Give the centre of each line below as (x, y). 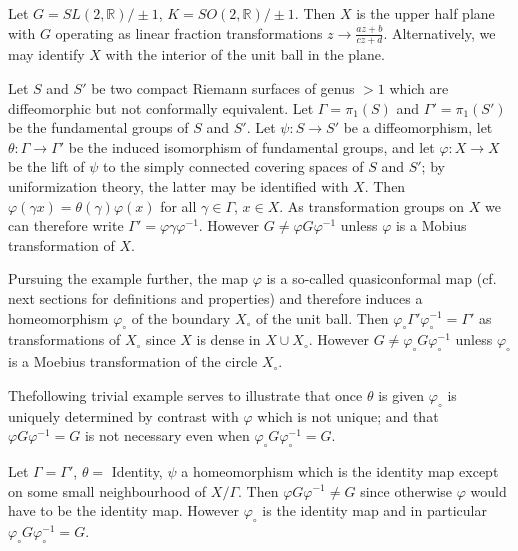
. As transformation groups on (372, 205)
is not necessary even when (167, 435)
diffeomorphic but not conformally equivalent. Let (161, 107)
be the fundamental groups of (98, 127)
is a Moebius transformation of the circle (133, 361)
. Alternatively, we (439, 32)
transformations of (64, 339)
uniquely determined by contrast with (123, 415)
